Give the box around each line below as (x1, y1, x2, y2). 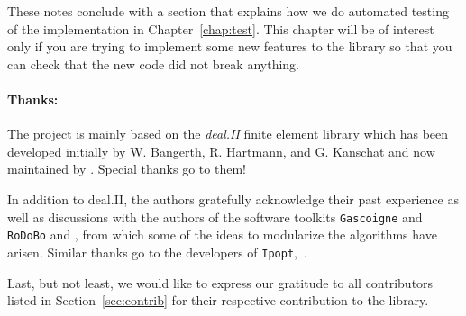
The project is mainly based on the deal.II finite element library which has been (7, 124, 449, 143)
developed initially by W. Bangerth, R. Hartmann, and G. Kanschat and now (7, 141, 435, 160)
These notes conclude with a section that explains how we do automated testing (7, 2, 449, 20)
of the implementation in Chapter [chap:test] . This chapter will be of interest (7, 19, 434, 38)
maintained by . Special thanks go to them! (7, 159, 246, 178)
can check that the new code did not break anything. (7, 54, 299, 73)
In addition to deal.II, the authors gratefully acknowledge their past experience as (7, 189, 459, 208)
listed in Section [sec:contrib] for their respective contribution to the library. (7, 291, 429, 310)
